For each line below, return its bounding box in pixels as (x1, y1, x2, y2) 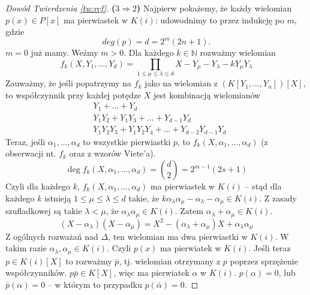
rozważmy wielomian (200, 46, 276, 59)
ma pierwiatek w (160, 242, 221, 254)
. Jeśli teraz (248, 242, 291, 254)
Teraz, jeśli (5, 135, 46, 147)
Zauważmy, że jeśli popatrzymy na (5, 77, 132, 89)
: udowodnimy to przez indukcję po (155, 13, 284, 26)
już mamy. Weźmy (31, 46, 98, 59)
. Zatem (174, 204, 204, 217)
